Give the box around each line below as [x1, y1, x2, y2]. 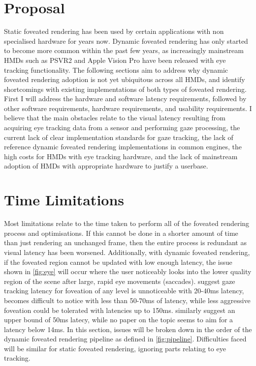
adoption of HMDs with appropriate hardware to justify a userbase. [4, 161, 208, 171]
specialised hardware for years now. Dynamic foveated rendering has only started [4, 35, 248, 46]
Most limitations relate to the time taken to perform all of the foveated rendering [4, 218, 250, 228]
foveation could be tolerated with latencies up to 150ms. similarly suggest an [4, 305, 235, 315]
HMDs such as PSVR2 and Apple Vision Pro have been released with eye [4, 55, 226, 65]
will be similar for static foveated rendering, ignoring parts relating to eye [4, 343, 226, 353]
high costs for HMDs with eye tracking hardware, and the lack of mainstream [4, 151, 238, 161]
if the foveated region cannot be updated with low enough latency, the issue [4, 256, 232, 267]
